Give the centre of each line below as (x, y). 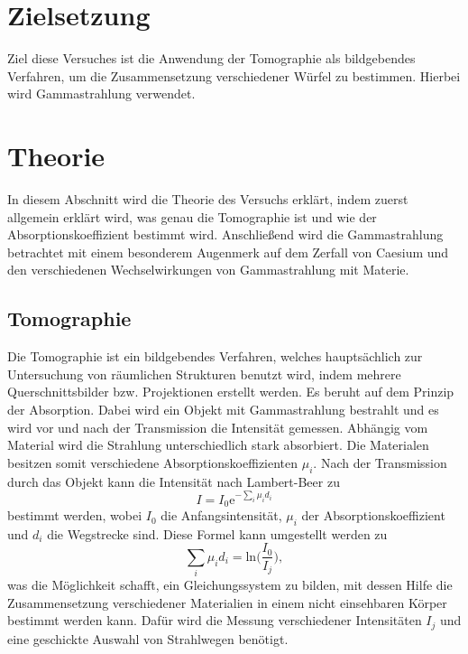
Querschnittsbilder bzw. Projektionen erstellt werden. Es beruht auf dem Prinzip (231, 392)
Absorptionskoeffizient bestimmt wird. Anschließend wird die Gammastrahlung (225, 234)
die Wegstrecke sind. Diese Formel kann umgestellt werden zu (217, 533)
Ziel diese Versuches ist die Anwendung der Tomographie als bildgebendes (211, 58)
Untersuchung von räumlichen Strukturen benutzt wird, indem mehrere (204, 374)
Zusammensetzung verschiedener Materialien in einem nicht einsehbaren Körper (227, 602)
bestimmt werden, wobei (75, 515)
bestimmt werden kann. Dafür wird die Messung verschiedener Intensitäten (215, 620)
